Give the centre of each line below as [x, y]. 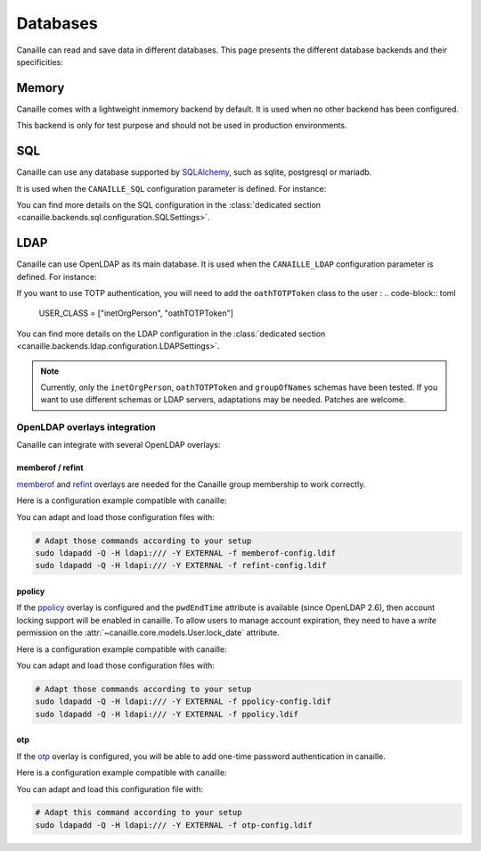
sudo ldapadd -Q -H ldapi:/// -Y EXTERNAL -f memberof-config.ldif [186, 554]
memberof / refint [50, 467]
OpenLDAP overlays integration [86, 427]
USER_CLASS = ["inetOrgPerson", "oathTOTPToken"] [136, 313]
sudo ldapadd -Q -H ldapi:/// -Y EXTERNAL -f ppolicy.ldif [167, 714]
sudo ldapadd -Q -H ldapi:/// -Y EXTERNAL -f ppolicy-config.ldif [183, 702]
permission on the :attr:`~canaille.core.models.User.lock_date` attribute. [148, 632]
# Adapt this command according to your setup [139, 813]
